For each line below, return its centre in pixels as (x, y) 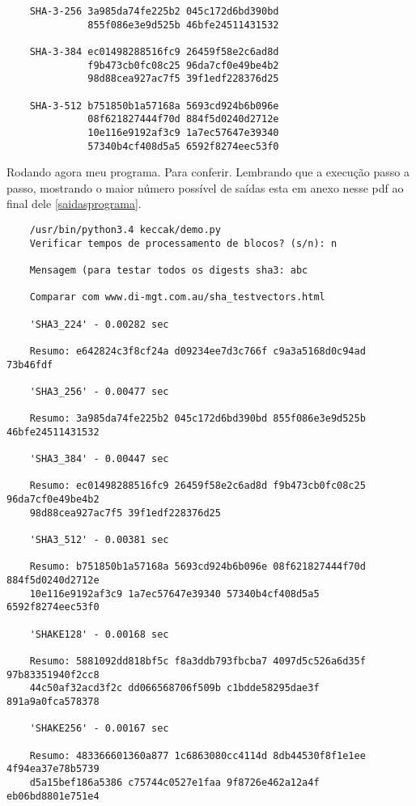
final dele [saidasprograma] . (74, 204)
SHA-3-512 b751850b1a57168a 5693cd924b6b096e (154, 106)
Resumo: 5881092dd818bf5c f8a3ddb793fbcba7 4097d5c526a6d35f (197, 661)
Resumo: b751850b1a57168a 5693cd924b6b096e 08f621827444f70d (197, 567)
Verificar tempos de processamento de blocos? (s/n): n (183, 243)
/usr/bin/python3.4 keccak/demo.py (125, 230)
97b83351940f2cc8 (53, 674)
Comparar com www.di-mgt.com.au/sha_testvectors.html (177, 297)
